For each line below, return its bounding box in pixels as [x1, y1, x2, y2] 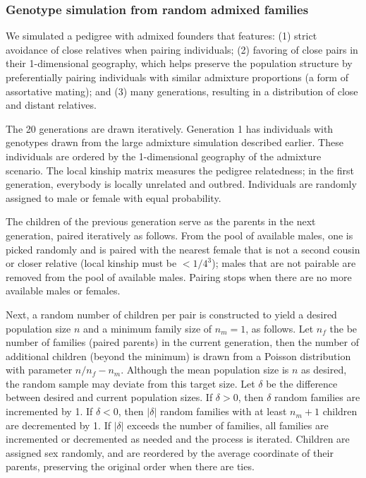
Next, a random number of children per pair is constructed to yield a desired [6, 306, 337, 321]
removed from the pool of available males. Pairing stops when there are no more [6, 269, 352, 284]
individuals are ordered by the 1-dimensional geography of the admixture [6, 148, 322, 163]
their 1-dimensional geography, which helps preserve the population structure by [6, 56, 353, 71]
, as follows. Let [245, 321, 314, 335]
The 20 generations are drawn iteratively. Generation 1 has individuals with [6, 121, 334, 136]
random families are [274, 390, 360, 405]
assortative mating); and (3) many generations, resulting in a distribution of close [6, 83, 358, 98]
